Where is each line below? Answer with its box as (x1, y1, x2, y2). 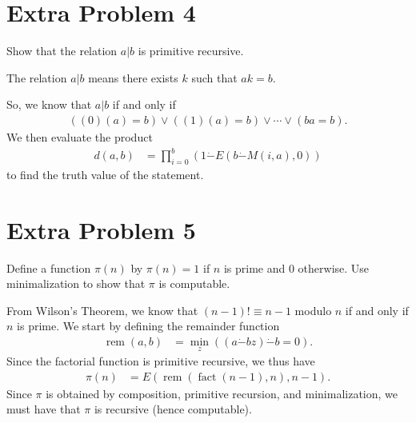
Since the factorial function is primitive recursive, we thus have (6, 353, 315, 369)
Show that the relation (6, 42, 118, 59)
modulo (294, 301, 332, 318)
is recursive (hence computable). (94, 401, 252, 417)
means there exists (88, 69, 178, 86)
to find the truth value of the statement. (6, 166, 204, 182)
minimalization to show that (6, 275, 146, 292)
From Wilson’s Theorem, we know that (6, 301, 198, 318)
